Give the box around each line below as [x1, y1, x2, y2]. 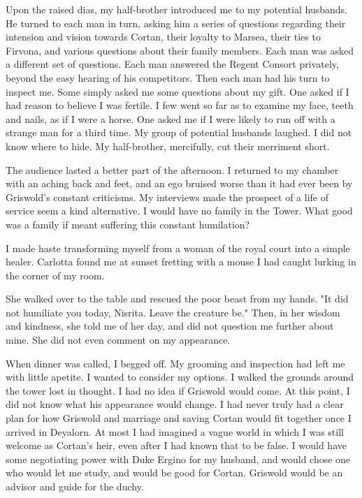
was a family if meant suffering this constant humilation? [6, 217, 250, 231]
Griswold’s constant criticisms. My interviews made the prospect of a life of [6, 189, 328, 204]
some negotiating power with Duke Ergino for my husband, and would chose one [6, 451, 351, 466]
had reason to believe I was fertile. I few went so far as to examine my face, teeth [6, 98, 354, 112]
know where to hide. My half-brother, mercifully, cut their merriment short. [6, 138, 330, 153]
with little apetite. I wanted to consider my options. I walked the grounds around [6, 369, 354, 384]
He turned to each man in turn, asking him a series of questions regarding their [6, 15, 346, 30]
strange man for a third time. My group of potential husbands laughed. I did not [6, 125, 352, 140]
